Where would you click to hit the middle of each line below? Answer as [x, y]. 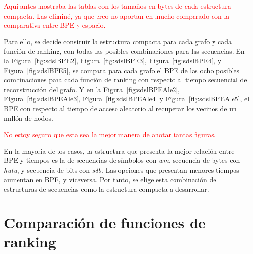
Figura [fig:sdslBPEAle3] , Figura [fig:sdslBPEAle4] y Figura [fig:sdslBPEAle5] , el [127, 99]
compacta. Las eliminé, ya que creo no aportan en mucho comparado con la [117, 15]
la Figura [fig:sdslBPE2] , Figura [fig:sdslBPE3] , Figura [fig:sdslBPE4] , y [113, 60]
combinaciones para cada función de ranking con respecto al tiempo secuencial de [126, 80]
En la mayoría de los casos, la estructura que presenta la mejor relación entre [119, 150]
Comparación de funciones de [105, 222]
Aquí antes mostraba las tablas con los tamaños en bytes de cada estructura [117, 6]
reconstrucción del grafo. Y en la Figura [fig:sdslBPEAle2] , [92, 89]
